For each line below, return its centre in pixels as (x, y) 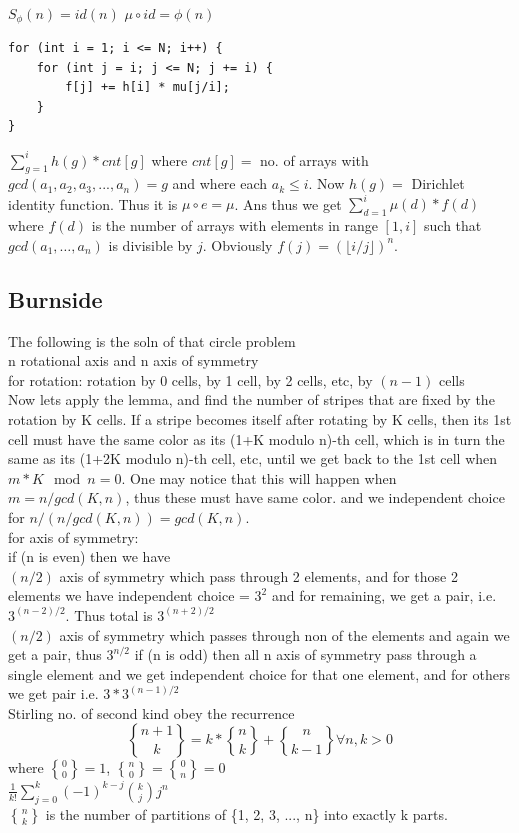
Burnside (55, 298)
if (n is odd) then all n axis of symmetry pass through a (305, 654)
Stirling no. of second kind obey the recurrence (151, 712)
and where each (220, 183)
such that (453, 225)
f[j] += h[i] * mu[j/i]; (147, 87)
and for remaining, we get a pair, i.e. (384, 595)
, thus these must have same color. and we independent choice (315, 497)
